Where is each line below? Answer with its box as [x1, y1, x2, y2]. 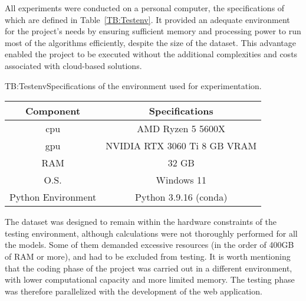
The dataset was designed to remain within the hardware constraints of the [5, 215, 277, 228]
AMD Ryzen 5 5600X [137, 122, 226, 136]
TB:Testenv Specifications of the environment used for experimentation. [5, 79, 262, 91]
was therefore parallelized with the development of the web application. [5, 284, 262, 297]
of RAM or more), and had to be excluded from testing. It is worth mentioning [5, 250, 291, 262]
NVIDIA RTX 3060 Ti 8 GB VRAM [106, 139, 257, 153]
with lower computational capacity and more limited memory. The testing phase [5, 273, 295, 286]
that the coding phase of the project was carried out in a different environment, [5, 261, 292, 274]
